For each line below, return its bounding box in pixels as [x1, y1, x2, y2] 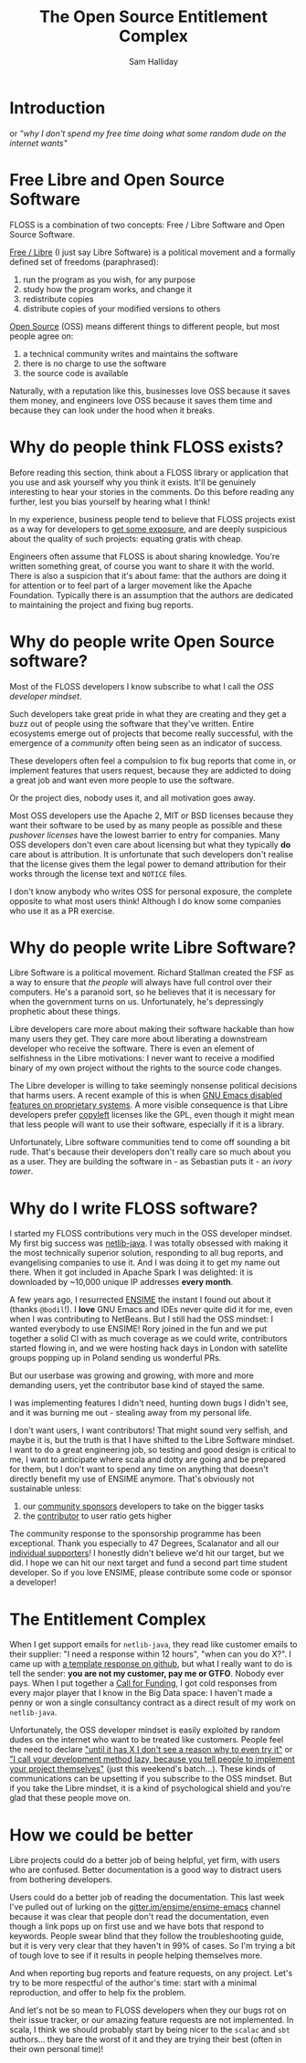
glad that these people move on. [9, 1793, 132, 1804]
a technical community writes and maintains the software [22, 348, 238, 359]
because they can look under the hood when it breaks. [9, 405, 215, 416]
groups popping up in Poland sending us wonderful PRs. [9, 1353, 222, 1363]
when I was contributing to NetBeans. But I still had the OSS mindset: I [9, 1313, 274, 1325]
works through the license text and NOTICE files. [9, 868, 187, 879]
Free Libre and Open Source [9, 169, 226, 190]
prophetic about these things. [9, 1006, 121, 1017]
